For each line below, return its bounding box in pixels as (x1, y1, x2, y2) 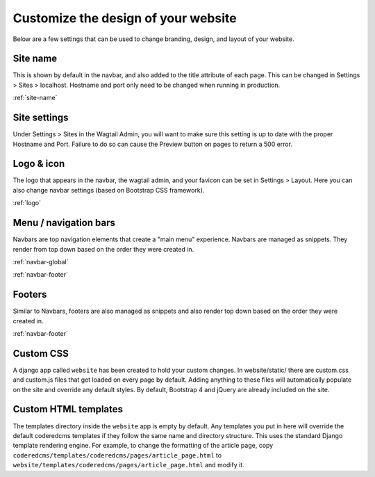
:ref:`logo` (12, 199, 42, 207)
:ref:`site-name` (12, 94, 58, 102)
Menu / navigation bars (12, 217, 116, 229)
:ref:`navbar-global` (12, 257, 69, 266)
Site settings (12, 112, 69, 124)
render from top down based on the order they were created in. (12, 245, 194, 253)
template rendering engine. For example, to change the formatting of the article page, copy (12, 442, 274, 450)
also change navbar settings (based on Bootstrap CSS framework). (12, 186, 205, 194)
